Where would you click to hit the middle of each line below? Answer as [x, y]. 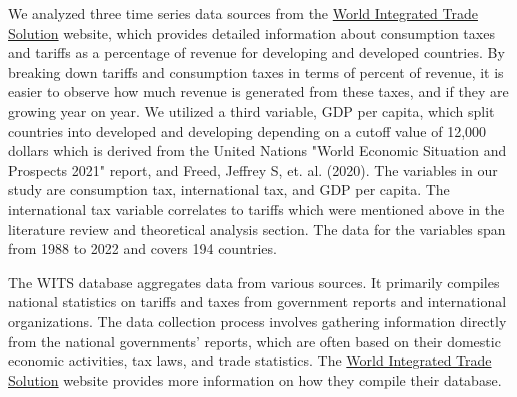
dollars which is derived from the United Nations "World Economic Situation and [257, 150]
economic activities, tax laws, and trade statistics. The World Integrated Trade [250, 360]
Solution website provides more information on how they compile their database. [255, 379]
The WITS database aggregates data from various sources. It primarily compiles [254, 281]
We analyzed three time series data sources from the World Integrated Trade [243, 13]
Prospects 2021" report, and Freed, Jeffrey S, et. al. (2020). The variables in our [253, 169]
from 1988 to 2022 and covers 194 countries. [142, 248]
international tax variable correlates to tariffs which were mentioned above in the [256, 208]
